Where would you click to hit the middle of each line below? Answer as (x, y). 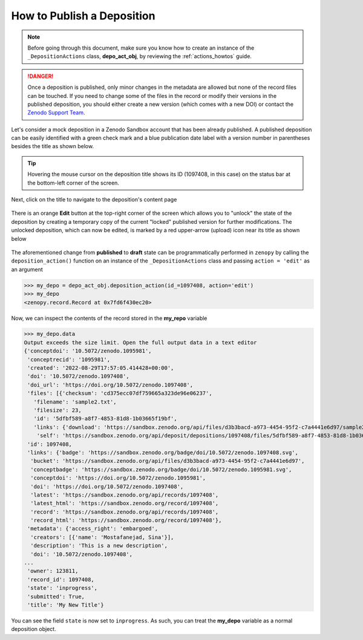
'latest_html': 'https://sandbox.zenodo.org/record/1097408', (125, 503)
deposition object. (34, 629)
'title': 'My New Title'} (66, 605)
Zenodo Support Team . (56, 113)
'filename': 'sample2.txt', (75, 402)
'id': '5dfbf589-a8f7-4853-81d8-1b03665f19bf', (106, 419)
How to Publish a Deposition (83, 16)
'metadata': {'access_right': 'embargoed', (93, 529)
